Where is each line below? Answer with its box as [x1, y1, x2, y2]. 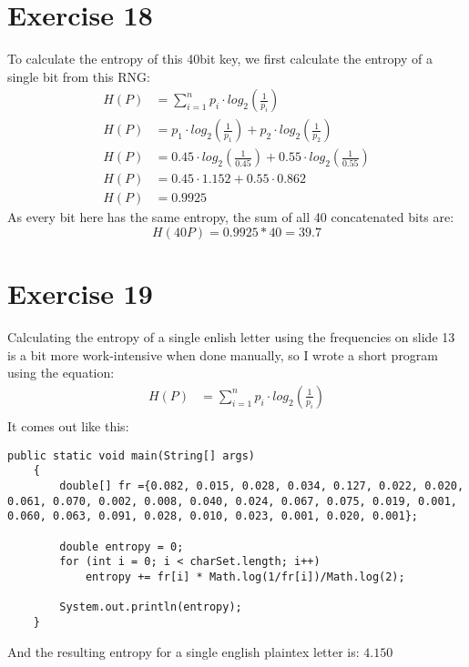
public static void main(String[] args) [7, 449, 256, 462]
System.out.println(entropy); [59, 601, 242, 614]
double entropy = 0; [59, 540, 184, 553]
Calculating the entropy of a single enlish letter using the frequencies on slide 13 [7, 328, 455, 347]
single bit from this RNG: [7, 66, 150, 86]
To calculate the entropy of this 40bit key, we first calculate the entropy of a [7, 49, 433, 68]
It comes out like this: [7, 417, 129, 436]
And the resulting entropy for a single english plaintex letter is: [7, 642, 360, 661]
